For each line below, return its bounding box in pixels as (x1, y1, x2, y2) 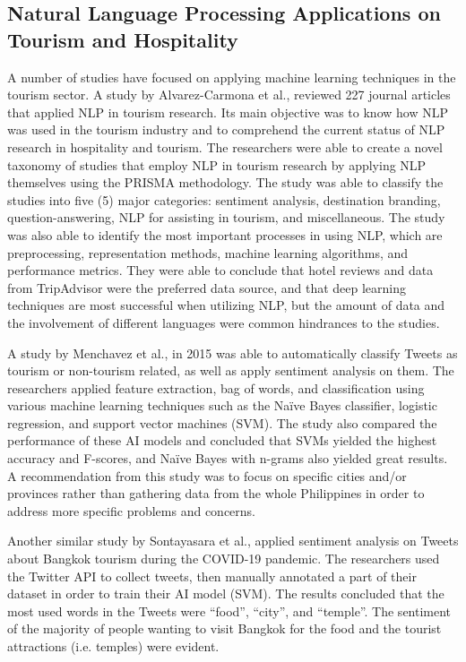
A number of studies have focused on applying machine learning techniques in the (7, 67, 456, 86)
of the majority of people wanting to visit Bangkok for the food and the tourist (7, 619, 442, 638)
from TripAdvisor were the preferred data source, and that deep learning (7, 278, 407, 297)
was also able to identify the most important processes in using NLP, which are (7, 225, 443, 244)
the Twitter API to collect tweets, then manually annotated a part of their (7, 566, 417, 585)
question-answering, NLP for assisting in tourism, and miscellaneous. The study (7, 208, 445, 227)
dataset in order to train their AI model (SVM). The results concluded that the (7, 584, 444, 603)
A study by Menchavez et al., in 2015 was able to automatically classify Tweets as (7, 343, 458, 362)
